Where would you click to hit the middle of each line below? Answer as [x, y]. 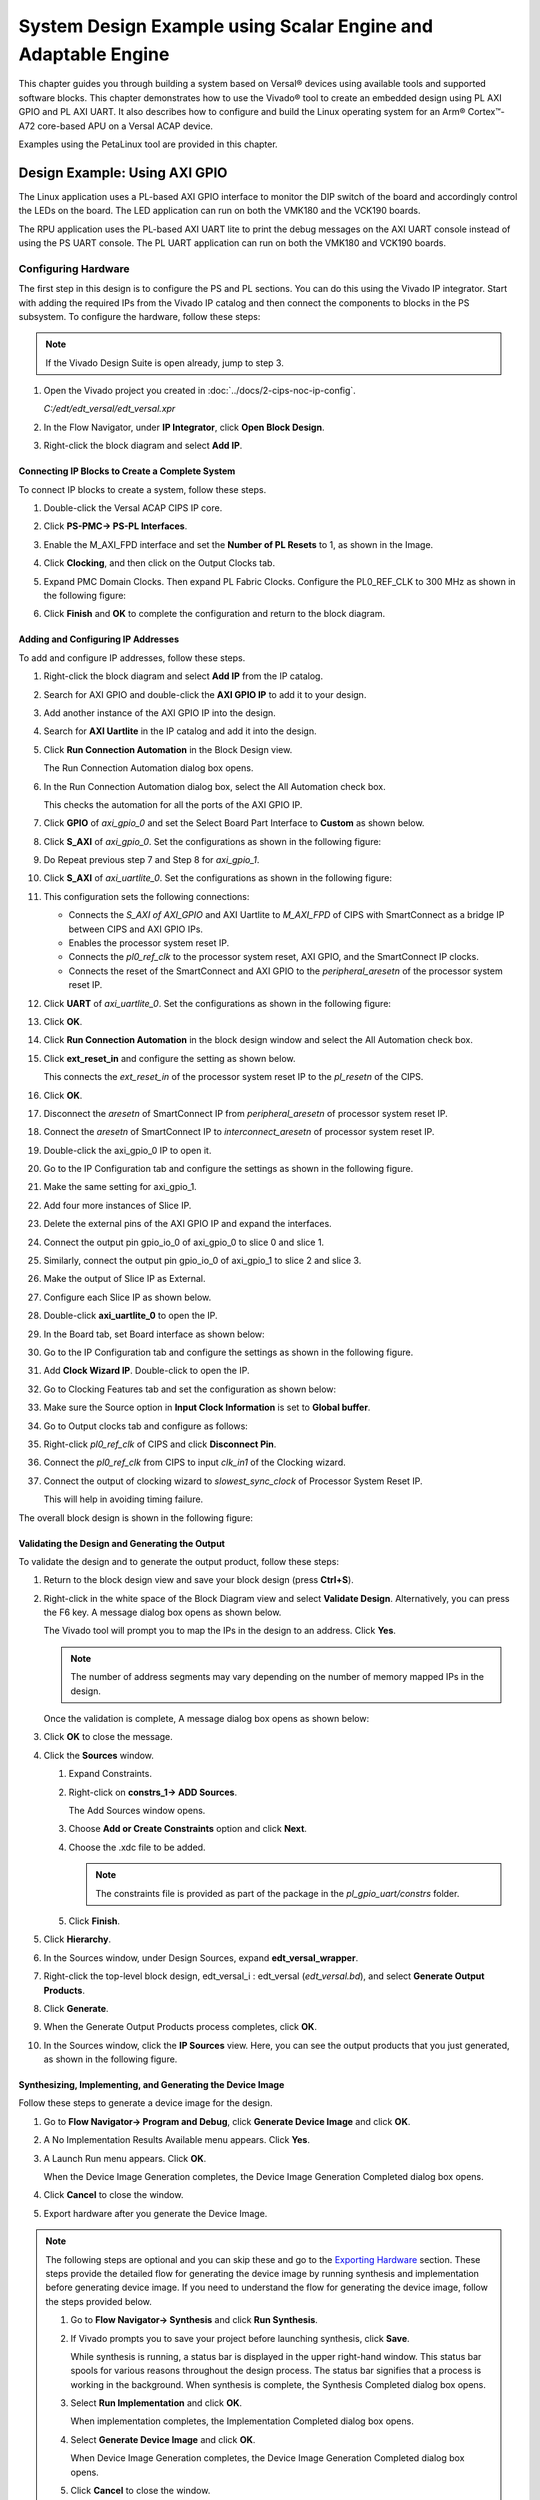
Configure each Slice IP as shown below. [127, 1297]
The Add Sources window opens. [137, 1810]
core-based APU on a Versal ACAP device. [125, 126]
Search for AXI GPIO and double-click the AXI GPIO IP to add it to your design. [205, 694]
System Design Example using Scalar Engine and [226, 26]
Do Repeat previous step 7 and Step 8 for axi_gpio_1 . [151, 860]
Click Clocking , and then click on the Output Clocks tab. [159, 563]
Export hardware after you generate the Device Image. [155, 2213]
